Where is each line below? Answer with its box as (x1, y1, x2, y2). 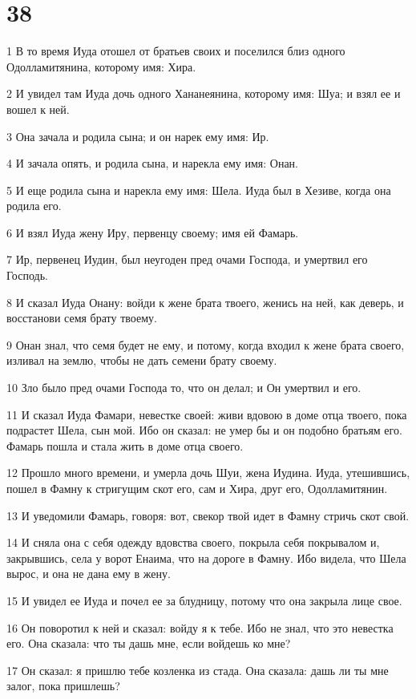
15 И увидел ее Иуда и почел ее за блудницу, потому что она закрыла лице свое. (6, 592, 402, 608)
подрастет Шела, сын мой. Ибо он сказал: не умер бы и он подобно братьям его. (6, 422, 402, 438)
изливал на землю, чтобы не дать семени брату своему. (6, 352, 277, 369)
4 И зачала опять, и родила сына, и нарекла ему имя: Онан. (6, 155, 298, 172)
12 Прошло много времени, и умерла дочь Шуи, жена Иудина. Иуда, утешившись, (6, 464, 410, 481)
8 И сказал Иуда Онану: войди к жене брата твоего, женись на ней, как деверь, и (6, 293, 404, 310)
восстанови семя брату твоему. (6, 309, 157, 326)
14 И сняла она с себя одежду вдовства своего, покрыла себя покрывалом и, (6, 534, 380, 551)
